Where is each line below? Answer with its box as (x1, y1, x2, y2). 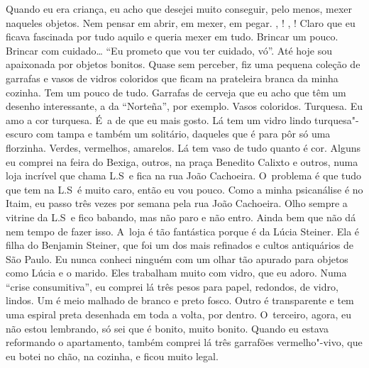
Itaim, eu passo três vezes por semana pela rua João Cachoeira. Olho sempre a (6, 196, 348, 211)
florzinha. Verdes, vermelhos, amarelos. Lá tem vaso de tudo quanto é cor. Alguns (6, 140, 361, 155)
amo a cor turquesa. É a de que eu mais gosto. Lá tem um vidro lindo (6, 112, 312, 127)
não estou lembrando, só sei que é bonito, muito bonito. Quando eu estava (6, 320, 329, 335)
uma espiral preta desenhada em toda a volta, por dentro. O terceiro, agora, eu (6, 307, 351, 322)
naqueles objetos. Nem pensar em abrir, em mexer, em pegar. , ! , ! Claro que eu (6, 15, 356, 30)
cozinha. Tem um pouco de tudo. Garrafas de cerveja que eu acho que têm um (6, 84, 346, 99)
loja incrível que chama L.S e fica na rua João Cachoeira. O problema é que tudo (6, 168, 362, 183)
